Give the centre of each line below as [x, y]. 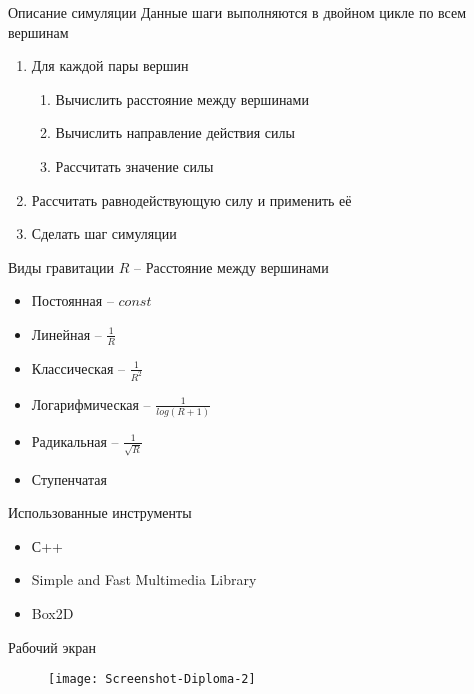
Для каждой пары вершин [110, 65]
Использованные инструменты [100, 512]
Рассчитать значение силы [134, 165]
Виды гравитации [61, 266]
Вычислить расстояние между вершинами [182, 98]
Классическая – [78, 367]
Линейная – [66, 333]
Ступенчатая [69, 478]
